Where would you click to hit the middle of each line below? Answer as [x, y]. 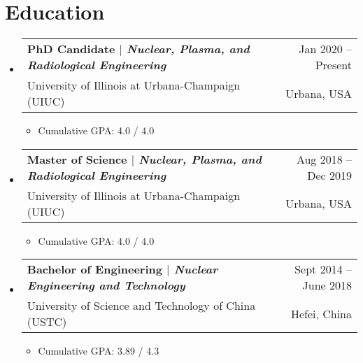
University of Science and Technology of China [141, 306]
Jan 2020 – [325, 49]
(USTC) [47, 322]
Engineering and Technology [106, 285]
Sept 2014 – [323, 269]
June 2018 [327, 285]
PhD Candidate [71, 49]
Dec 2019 [329, 175]
